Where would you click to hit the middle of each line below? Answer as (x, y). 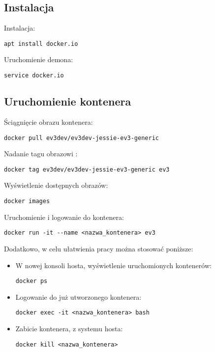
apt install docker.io (41, 44)
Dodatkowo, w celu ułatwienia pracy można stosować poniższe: (99, 248)
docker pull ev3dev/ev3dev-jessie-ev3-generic (81, 138)
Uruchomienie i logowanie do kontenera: (64, 217)
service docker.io (34, 76)
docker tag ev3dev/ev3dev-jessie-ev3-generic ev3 (87, 169)
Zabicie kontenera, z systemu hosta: (69, 328)
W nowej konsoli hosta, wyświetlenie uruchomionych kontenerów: (113, 265)
